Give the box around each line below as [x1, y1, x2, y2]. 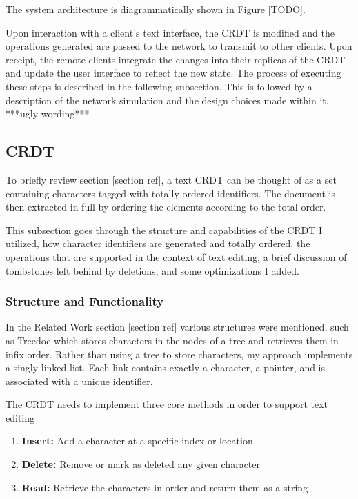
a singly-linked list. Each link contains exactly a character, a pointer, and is [6, 360, 326, 375]
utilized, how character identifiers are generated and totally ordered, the [6, 236, 310, 251]
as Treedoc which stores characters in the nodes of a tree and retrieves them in [6, 333, 339, 347]
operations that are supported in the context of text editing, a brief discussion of [6, 249, 347, 264]
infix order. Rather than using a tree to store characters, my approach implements [6, 346, 353, 361]
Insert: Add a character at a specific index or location [21, 433, 253, 448]
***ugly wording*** [6, 106, 90, 121]
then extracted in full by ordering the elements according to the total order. [6, 199, 326, 214]
